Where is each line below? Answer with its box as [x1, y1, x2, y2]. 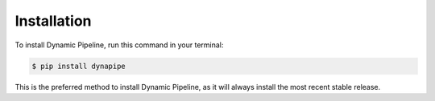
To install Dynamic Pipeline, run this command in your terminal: [14, 40, 224, 50]
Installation [14, 12, 92, 30]
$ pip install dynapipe [31, 61, 126, 71]
